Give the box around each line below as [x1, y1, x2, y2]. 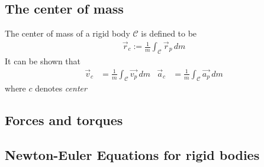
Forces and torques [5, 111, 123, 129]
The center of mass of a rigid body [5, 27, 130, 40]
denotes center [35, 82, 87, 94]
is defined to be [141, 27, 197, 40]
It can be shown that [5, 54, 81, 67]
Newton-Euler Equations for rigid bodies [5, 146, 260, 164]
